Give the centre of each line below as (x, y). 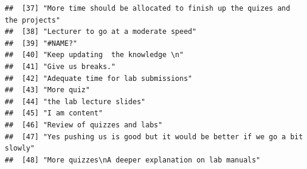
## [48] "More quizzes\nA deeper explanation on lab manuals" (133, 160)
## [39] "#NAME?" (41, 43)
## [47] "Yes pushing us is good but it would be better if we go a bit (154, 137)
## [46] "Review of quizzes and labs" (84, 125)
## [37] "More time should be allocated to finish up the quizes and (148, 8)
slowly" (20, 148)
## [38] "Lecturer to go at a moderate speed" (101, 32)
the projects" (33, 20)
